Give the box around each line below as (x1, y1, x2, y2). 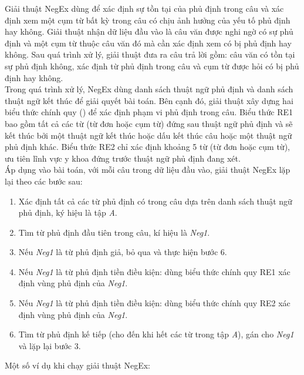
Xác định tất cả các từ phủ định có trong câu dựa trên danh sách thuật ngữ (18, 195, 292, 207)
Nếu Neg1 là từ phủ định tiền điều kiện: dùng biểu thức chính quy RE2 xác (18, 297, 291, 309)
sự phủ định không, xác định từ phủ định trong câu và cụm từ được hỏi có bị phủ (5, 59, 299, 72)
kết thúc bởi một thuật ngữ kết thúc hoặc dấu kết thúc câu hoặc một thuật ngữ (5, 129, 292, 141)
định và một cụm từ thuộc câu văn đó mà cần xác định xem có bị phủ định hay (5, 36, 292, 49)
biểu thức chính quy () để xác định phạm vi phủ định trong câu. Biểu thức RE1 (5, 106, 293, 118)
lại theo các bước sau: (5, 175, 83, 187)
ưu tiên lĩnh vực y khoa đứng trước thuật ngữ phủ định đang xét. (5, 152, 241, 164)
